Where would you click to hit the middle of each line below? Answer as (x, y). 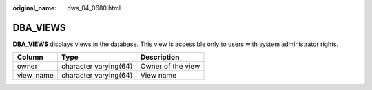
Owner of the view (170, 67)
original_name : (35, 8)
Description (160, 57)
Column (30, 57)
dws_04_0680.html (94, 8)
